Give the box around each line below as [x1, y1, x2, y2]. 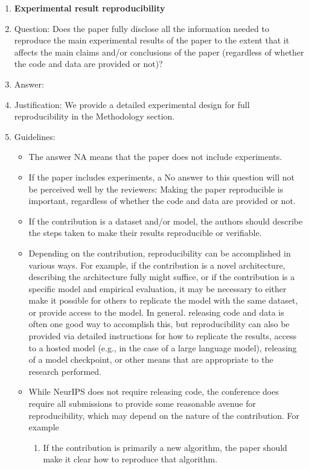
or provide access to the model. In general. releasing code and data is [28, 305, 284, 318]
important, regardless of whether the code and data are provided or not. [28, 194, 296, 207]
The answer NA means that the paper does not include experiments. [28, 150, 282, 163]
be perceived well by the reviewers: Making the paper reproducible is [28, 182, 284, 195]
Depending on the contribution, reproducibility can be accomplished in [28, 246, 291, 259]
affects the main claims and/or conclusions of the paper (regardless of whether [14, 45, 304, 58]
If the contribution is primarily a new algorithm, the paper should [43, 441, 287, 453]
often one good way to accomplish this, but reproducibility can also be [28, 317, 290, 330]
